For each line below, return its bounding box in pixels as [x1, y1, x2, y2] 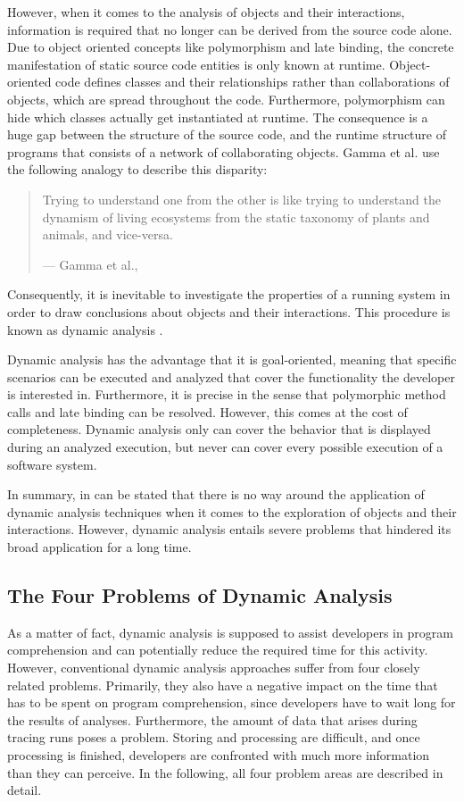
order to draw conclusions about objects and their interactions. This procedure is [7, 302, 451, 321]
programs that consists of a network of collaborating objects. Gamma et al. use [7, 142, 440, 161]
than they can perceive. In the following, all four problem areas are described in [7, 763, 443, 781]
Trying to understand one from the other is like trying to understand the [42, 189, 441, 208]
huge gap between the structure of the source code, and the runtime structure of [7, 125, 447, 144]
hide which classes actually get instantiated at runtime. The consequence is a [7, 107, 428, 126]
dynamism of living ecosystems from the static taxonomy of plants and [42, 207, 430, 226]
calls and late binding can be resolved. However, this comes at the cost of [7, 402, 408, 421]
